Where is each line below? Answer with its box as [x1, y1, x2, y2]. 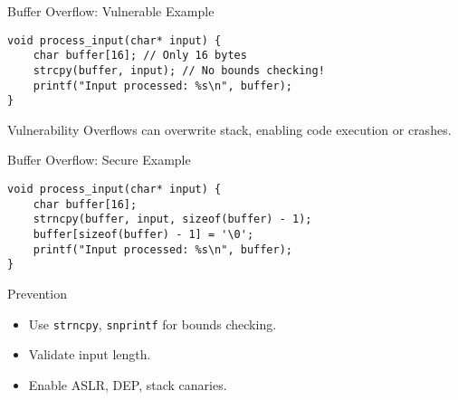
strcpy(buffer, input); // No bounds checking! [33, 63, 325, 77]
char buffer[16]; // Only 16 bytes [33, 49, 247, 62]
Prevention [7, 284, 67, 302]
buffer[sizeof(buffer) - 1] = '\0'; [33, 228, 254, 242]
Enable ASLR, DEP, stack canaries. [28, 375, 227, 394]
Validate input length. [28, 345, 151, 364]
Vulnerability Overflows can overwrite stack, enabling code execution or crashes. [7, 119, 452, 138]
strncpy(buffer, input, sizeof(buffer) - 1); [33, 213, 312, 226]
